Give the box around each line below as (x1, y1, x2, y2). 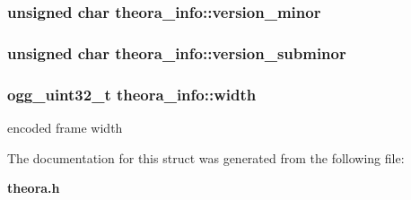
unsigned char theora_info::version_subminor (7, 41, 346, 64)
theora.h (7, 178, 60, 197)
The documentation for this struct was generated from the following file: (7, 148, 405, 167)
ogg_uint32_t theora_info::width (7, 83, 257, 105)
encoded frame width (7, 117, 123, 136)
